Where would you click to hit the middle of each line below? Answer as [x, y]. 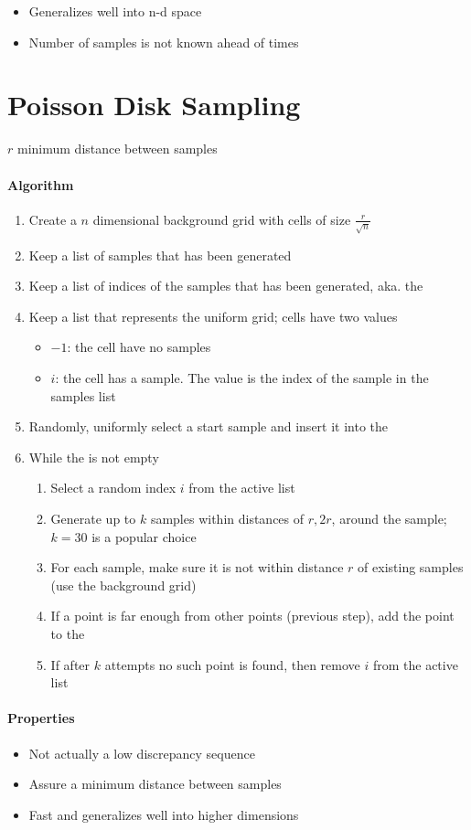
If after [70, 664]
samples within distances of [227, 518]
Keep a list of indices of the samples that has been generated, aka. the [226, 286]
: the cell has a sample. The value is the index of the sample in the [242, 378]
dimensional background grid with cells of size [222, 219]
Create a [53, 219]
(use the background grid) [123, 585]
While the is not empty [94, 457]
